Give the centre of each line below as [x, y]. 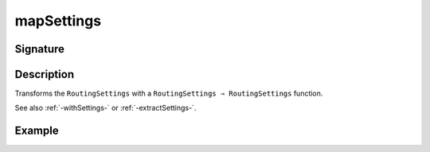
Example [37, 131]
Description [45, 74]
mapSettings [58, 21]
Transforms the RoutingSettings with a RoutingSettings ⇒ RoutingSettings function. [169, 94]
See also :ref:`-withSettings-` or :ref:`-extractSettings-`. [106, 108]
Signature [40, 49]
